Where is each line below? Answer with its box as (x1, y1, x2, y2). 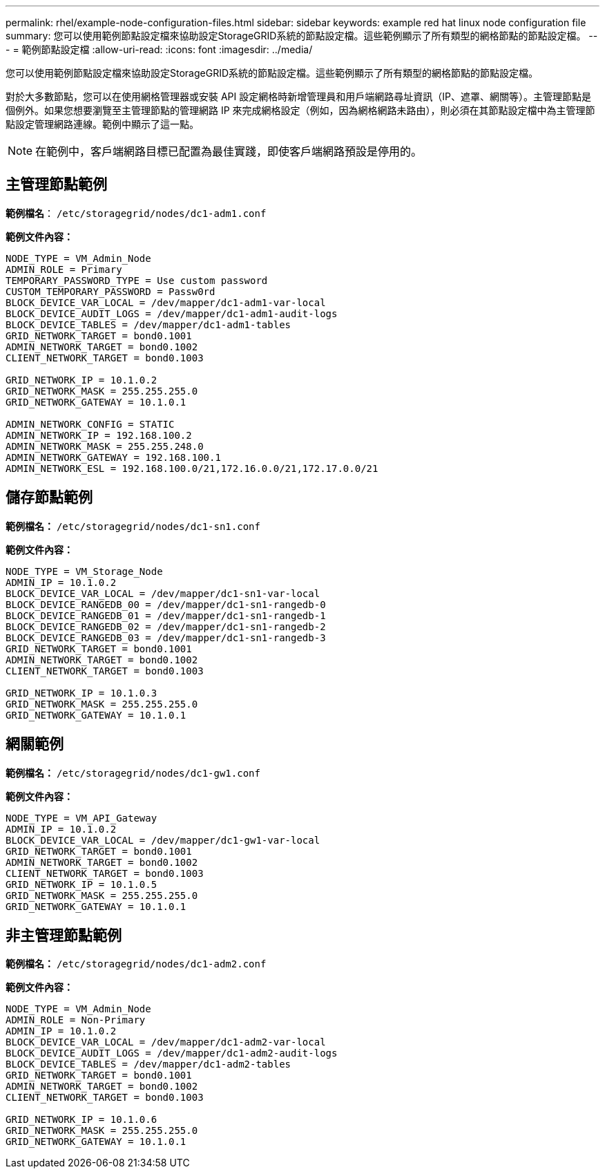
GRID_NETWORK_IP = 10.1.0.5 (6, 878, 157, 890)
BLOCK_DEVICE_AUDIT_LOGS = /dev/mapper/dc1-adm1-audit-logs (6, 307, 338, 319)
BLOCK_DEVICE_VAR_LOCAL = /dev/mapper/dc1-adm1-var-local (6, 296, 326, 308)
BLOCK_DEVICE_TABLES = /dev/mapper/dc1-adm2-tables (6, 1059, 291, 1070)
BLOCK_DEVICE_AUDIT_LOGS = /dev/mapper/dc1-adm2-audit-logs (6, 1048, 338, 1059)
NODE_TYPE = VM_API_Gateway (6, 812, 157, 824)
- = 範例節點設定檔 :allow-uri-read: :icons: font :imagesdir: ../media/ (6, 44, 313, 55)
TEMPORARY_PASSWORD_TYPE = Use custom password (6, 274, 268, 286)
